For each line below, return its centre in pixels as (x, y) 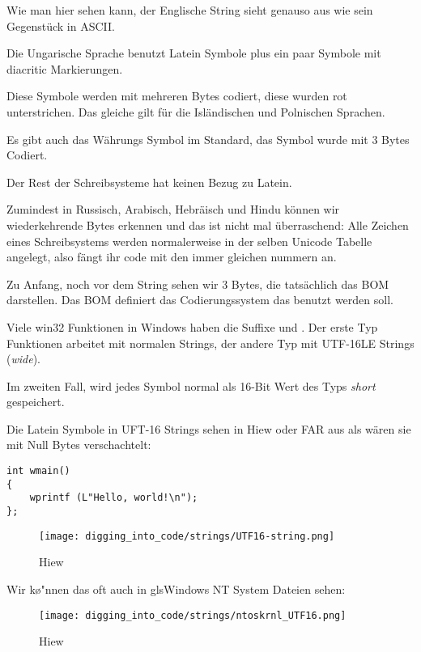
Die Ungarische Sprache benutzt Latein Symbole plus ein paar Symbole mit (194, 53)
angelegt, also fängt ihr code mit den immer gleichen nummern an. (172, 257)
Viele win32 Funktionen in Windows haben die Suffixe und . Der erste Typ (192, 326)
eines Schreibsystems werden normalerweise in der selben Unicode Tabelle (189, 241)
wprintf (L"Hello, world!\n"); (114, 498)
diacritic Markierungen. (65, 68)
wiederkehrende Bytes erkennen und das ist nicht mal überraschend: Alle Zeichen (208, 224)
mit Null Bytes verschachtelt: (79, 445)
